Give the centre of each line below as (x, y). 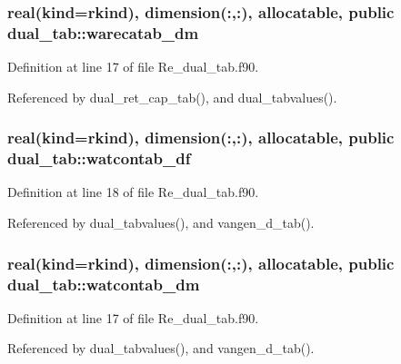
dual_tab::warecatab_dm (103, 32)
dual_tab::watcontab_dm (104, 284)
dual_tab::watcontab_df (99, 158)
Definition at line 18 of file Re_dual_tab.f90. (133, 192)
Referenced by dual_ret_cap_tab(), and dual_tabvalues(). (172, 97)
